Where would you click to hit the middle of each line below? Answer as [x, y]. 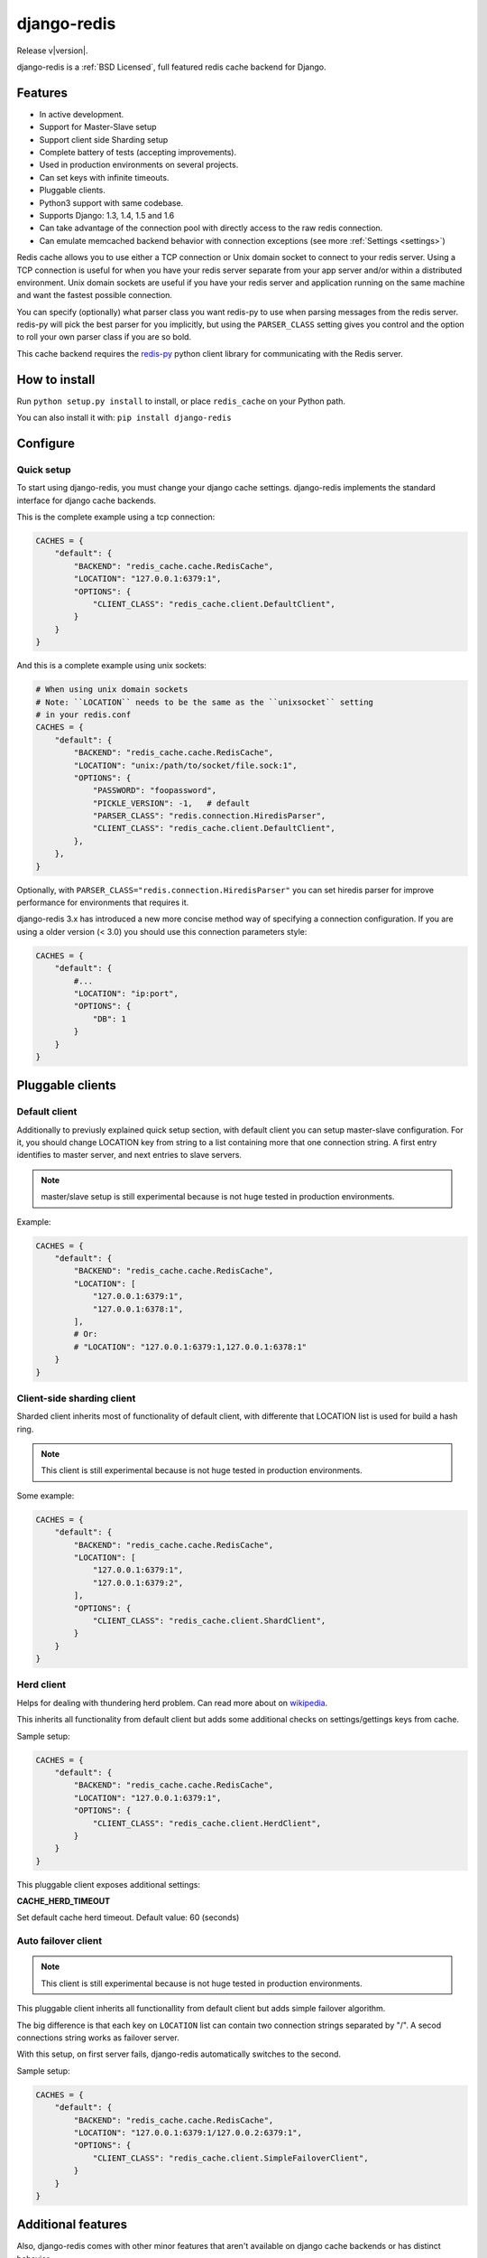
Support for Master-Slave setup [98, 127]
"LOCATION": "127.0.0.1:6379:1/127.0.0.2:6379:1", [188, 2132]
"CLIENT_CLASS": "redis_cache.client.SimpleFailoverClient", [230, 2158]
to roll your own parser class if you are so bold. [104, 337]
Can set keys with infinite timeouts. [104, 177]
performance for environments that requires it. [103, 902]
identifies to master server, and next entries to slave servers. [129, 1155]
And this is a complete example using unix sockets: [112, 666]
